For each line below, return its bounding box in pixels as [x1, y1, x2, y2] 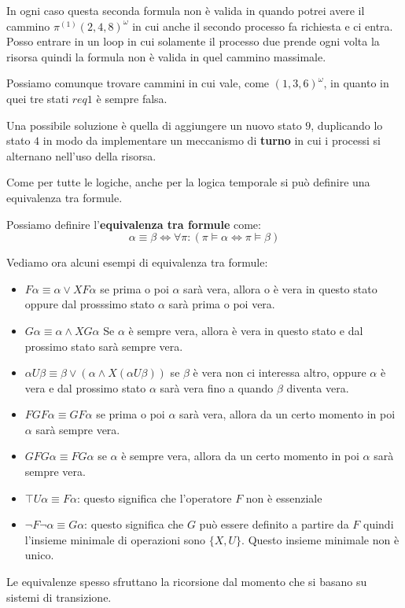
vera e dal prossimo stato [24, 379, 146, 396]
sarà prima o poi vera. [168, 296, 275, 312]
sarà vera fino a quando [160, 379, 274, 396]
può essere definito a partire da [199, 516, 349, 532]
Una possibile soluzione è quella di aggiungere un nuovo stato [6, 116, 302, 133]
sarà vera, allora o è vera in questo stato [183, 280, 377, 297]
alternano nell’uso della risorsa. [6, 147, 156, 164]
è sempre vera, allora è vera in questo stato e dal [128, 322, 363, 338]
